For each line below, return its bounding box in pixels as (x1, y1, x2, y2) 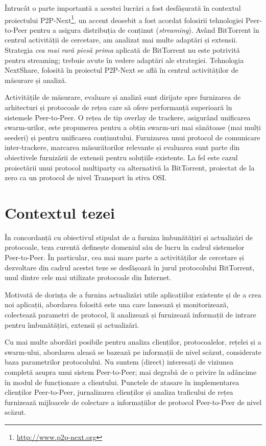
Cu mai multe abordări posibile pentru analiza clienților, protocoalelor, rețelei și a (5, 336, 261, 347)
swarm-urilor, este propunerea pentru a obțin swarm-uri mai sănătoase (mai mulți (5, 122, 261, 133)
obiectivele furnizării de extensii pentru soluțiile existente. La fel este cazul (5, 152, 238, 162)
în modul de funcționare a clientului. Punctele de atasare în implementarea (5, 376, 239, 387)
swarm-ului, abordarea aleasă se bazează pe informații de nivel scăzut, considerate (5, 346, 261, 357)
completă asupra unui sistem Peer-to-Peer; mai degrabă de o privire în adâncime (5, 367, 257, 377)
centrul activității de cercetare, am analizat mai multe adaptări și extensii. (5, 34, 238, 45)
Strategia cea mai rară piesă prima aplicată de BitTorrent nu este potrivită (5, 45, 240, 55)
